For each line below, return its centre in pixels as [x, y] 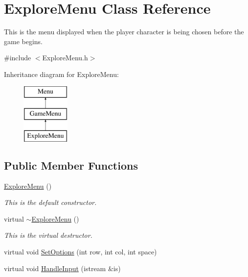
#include [18, 58]
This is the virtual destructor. [48, 235]
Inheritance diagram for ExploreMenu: [61, 74]
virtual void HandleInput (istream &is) [62, 268]
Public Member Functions [71, 165]
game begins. [23, 41]
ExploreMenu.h [65, 58]
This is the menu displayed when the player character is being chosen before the [124, 32]
